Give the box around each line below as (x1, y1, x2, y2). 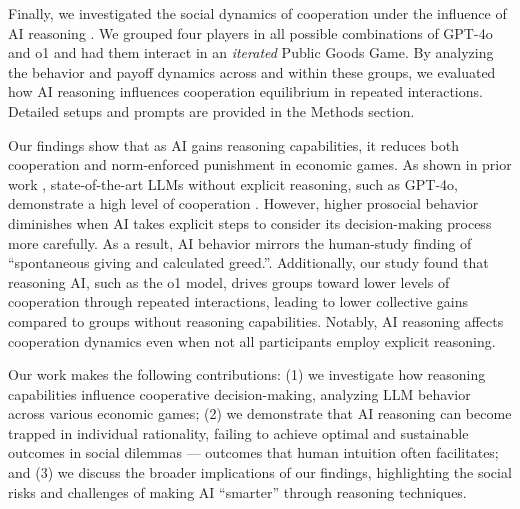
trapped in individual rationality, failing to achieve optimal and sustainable (8, 422, 469, 443)
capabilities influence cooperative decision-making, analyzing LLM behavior (8, 383, 471, 404)
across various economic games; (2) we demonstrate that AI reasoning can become (8, 403, 512, 424)
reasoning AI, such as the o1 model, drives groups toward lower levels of (8, 271, 450, 292)
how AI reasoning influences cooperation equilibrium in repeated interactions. (8, 81, 483, 102)
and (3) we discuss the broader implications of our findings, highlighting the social (8, 462, 512, 483)
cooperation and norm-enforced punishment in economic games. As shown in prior (8, 154, 512, 175)
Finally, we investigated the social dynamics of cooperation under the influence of (8, 3, 507, 23)
